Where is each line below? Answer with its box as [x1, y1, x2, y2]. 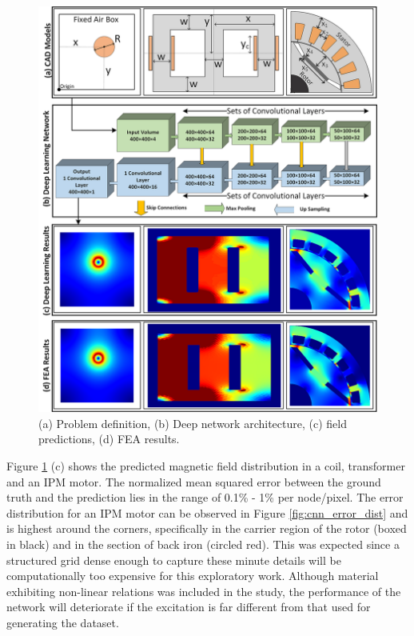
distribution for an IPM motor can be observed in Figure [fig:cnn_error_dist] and [6, 504, 408, 521]
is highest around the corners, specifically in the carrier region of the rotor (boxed [6, 520, 407, 537]
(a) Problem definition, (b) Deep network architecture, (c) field [38, 414, 347, 431]
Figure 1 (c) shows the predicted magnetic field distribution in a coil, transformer [6, 457, 405, 474]
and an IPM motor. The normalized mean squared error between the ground [6, 473, 381, 490]
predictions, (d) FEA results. [38, 430, 180, 447]
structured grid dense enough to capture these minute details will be [6, 551, 341, 568]
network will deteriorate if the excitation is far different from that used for [6, 598, 371, 615]
